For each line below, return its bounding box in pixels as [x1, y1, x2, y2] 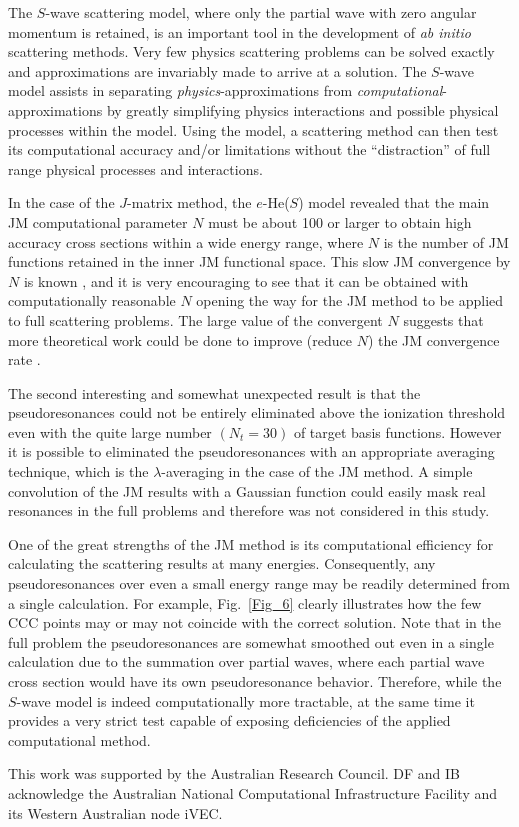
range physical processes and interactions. [8, 158, 263, 179]
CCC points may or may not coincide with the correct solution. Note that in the [8, 612, 501, 633]
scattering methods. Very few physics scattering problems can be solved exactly [8, 41, 495, 62]
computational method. [8, 729, 151, 750]
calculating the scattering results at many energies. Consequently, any [8, 553, 436, 574]
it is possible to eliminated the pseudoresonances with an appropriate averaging [8, 441, 495, 462]
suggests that [403, 309, 484, 330]
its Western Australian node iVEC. [8, 802, 223, 823]
